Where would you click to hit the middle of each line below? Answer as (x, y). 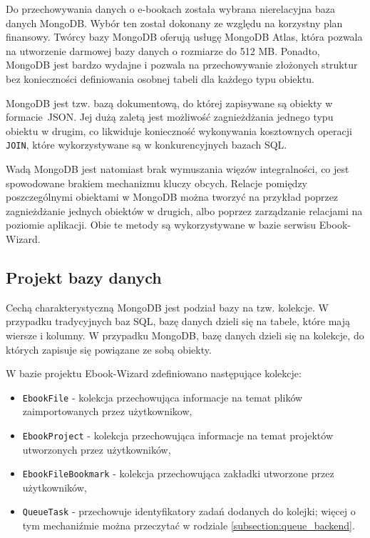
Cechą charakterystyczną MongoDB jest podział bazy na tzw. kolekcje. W (167, 307)
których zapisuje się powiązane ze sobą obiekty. (109, 349)
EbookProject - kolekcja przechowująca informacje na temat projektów (178, 435)
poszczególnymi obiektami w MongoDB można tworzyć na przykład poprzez (172, 197)
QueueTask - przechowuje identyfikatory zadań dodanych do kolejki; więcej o (189, 511)
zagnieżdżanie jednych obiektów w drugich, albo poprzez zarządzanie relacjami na (184, 210)
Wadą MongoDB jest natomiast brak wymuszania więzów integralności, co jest (178, 169)
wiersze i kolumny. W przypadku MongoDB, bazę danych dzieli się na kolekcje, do (185, 335)
